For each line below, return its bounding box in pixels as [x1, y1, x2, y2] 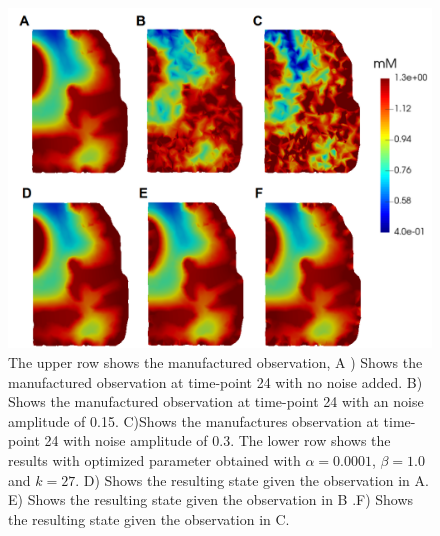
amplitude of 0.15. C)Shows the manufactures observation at [8, 410, 379, 431]
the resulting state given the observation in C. [8, 508, 290, 529]
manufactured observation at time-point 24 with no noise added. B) [8, 371, 423, 392]
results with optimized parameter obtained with [8, 449, 301, 470]
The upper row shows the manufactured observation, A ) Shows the [8, 351, 423, 372]
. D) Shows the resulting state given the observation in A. [75, 469, 429, 490]
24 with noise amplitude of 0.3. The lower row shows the [44, 430, 391, 451]
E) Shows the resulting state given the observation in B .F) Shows [8, 489, 414, 510]
